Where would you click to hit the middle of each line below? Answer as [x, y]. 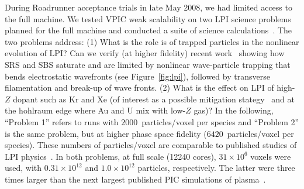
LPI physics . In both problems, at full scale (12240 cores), [110, 156]
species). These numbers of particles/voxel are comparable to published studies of [151, 145]
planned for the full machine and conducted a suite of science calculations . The [148, 30]
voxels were [271, 156]
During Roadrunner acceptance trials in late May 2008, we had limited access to [148, 7]
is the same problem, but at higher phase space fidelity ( [106, 133]
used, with [23, 168]
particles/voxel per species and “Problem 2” [220, 121]
